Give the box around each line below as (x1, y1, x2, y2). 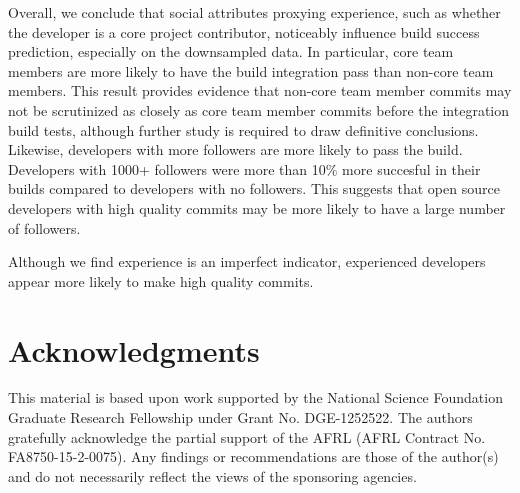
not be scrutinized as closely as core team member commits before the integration (8, 99, 510, 120)
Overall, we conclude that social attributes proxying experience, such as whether (8, 2, 501, 22)
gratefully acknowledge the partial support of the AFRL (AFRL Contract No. (8, 426, 486, 447)
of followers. (8, 217, 81, 238)
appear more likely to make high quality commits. (8, 270, 314, 291)
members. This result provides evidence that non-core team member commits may (8, 80, 512, 101)
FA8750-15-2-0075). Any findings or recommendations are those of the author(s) (8, 446, 499, 467)
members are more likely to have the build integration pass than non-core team (8, 60, 494, 81)
